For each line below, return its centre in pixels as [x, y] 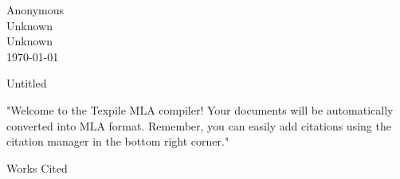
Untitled [27, 83]
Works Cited [37, 167]
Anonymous [35, 10]
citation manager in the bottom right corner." [118, 141]
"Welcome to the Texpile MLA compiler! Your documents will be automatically [200, 109]
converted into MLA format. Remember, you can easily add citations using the [199, 125]
